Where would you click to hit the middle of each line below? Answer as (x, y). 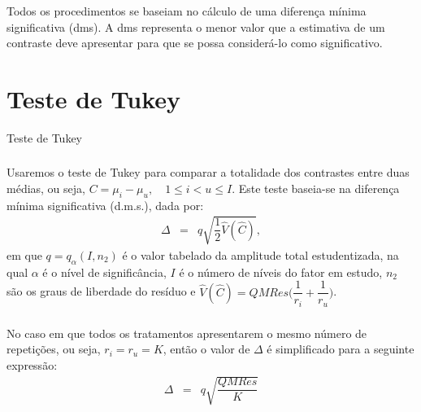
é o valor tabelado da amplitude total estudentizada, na (260, 254)
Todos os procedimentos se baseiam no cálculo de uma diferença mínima (187, 10)
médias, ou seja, (46, 188)
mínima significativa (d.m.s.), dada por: (105, 205)
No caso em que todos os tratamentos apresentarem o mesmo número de (187, 333)
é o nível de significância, (104, 272)
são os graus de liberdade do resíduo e (101, 291)
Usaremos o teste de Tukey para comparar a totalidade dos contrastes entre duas (208, 172)
